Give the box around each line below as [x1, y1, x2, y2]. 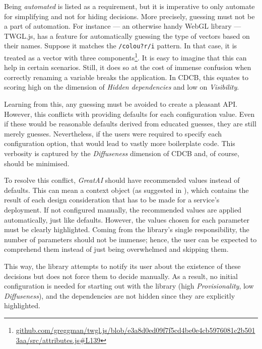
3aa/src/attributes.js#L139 [16, 334, 101, 345]
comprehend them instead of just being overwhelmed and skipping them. [4, 244, 229, 254]
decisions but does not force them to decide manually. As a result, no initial [4, 270, 238, 281]
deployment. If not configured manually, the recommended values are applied [4, 204, 242, 215]
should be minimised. [4, 158, 70, 168]
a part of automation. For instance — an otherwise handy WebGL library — [4, 21, 241, 31]
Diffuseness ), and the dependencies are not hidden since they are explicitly [4, 290, 235, 301]
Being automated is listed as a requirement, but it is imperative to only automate [4, 1, 255, 11]
